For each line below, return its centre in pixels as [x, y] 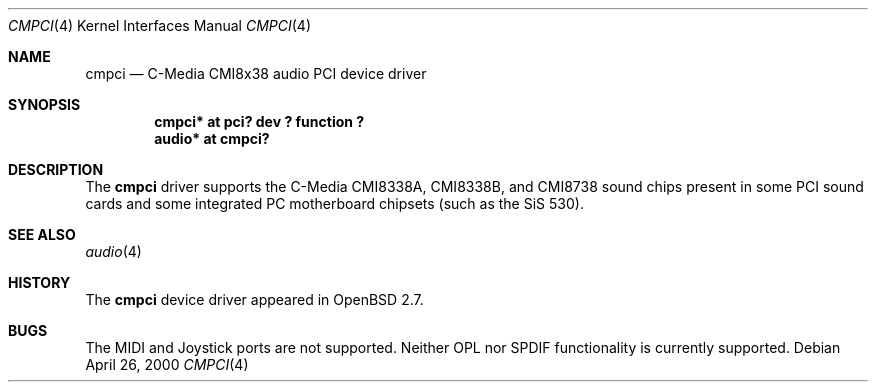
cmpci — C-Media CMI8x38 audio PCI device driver [256, 73]
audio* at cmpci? [212, 138]
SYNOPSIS [44, 104]
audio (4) [113, 251]
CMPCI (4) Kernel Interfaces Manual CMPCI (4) [160, 25]
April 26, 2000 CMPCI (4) [167, 364]
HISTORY [39, 282]
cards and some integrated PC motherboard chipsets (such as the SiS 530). [334, 203]
